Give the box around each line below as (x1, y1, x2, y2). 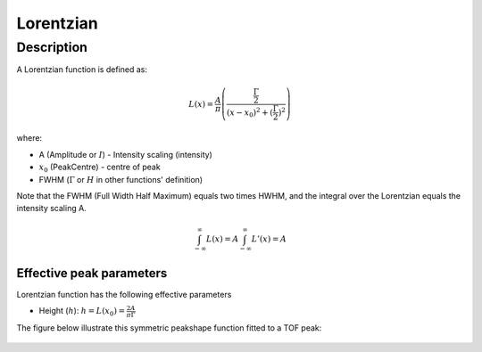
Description (16, 39, 88, 55)
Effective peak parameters (16, 266, 168, 281)
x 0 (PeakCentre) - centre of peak (38, 161, 161, 174)
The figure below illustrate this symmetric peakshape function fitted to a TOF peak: (16, 323, 322, 333)
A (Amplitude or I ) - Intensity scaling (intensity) (38, 149, 213, 160)
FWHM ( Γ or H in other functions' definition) (38, 174, 204, 184)
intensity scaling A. (16, 203, 87, 214)
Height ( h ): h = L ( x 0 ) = (38, 306, 125, 318)
